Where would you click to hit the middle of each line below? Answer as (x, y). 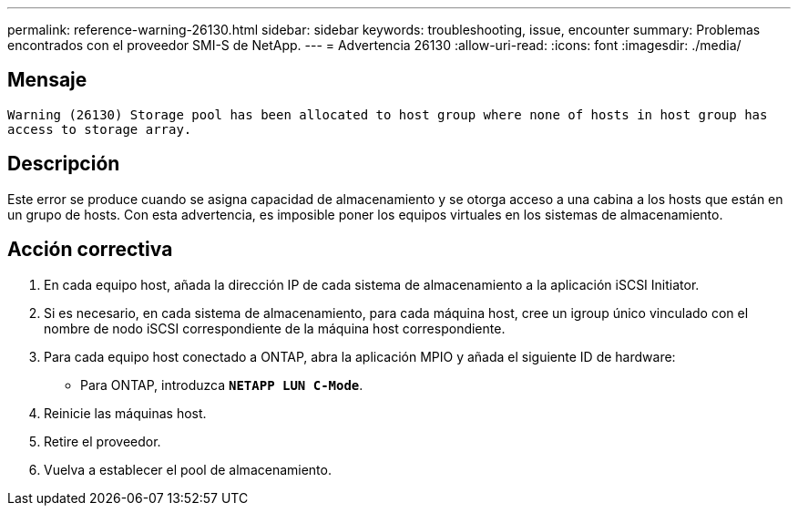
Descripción (64, 164)
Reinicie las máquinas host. (125, 413)
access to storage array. (100, 129)
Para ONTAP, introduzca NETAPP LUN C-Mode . (222, 385)
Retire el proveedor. (102, 441)
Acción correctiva (90, 250)
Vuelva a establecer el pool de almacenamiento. (188, 469)
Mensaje (47, 80)
